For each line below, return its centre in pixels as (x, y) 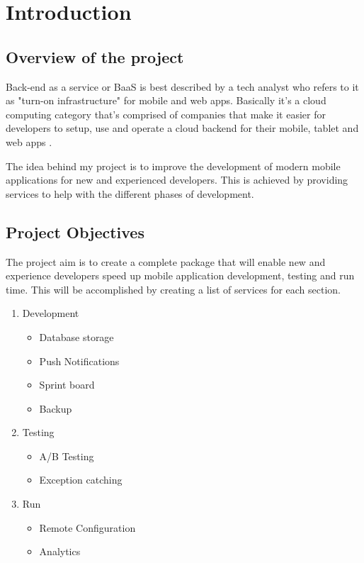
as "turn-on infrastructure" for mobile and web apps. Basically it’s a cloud (166, 100)
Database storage (76, 336)
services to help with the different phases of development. (130, 193)
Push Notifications (79, 361)
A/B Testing (67, 456)
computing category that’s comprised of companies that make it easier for (166, 114)
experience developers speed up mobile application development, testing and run (180, 275)
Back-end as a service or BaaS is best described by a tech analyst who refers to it (182, 86)
